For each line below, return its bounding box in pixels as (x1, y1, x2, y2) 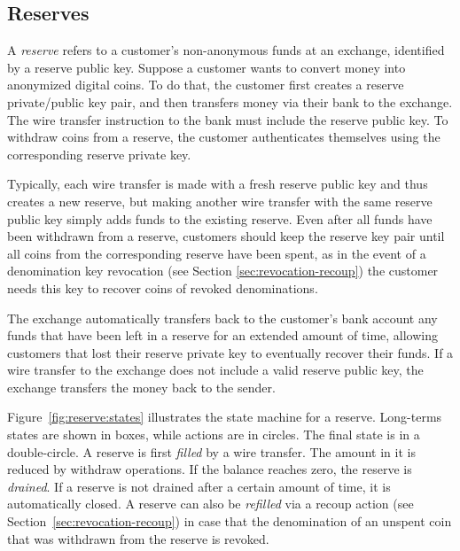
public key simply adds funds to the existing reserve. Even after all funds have (7, 209, 433, 228)
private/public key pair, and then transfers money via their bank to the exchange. (7, 92, 453, 111)
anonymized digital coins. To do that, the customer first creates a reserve (7, 75, 404, 94)
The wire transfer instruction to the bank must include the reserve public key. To (7, 110, 448, 128)
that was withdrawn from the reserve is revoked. (7, 529, 269, 547)
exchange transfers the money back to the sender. (7, 377, 276, 396)
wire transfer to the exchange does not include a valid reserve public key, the (7, 361, 424, 379)
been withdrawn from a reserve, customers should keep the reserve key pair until (7, 227, 445, 245)
